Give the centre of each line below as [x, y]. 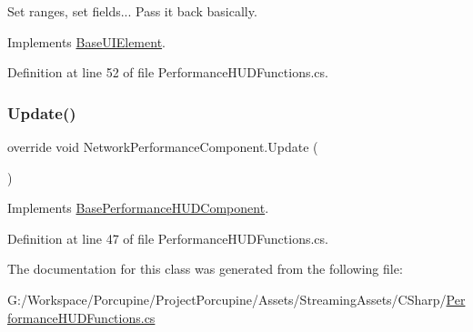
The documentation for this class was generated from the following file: [205, 269]
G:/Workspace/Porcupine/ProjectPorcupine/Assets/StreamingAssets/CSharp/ [227, 299]
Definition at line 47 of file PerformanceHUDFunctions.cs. [168, 238]
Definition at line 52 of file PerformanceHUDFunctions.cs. [168, 72]
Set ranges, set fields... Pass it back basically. [132, 11]
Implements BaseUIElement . [86, 41]
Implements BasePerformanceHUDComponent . [138, 208]
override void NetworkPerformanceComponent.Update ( [163, 146]
